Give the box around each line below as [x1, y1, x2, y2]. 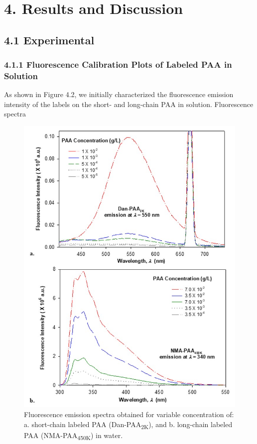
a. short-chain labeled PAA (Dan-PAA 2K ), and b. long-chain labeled [24, 419, 233, 431]
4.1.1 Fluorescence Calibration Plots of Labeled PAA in [4, 58, 232, 71]
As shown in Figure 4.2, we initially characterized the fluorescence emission [4, 89, 234, 100]
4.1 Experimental [4, 32, 95, 47]
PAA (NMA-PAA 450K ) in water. [24, 430, 123, 442]
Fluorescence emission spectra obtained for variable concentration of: [24, 409, 234, 419]
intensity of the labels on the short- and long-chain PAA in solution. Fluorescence [4, 99, 254, 109]
